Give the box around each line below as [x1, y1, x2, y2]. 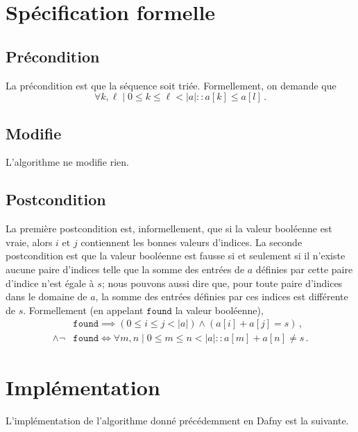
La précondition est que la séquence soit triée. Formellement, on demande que [6, 78, 336, 92]
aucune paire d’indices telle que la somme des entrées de [6, 261, 245, 276]
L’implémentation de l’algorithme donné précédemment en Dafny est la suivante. [6, 413, 349, 427]
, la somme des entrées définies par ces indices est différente [95, 289, 348, 304]
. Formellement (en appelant [23, 302, 144, 317]
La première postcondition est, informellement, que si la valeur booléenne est [6, 221, 332, 236]
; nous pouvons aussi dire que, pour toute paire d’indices [101, 275, 343, 290]
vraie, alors [6, 234, 53, 249]
